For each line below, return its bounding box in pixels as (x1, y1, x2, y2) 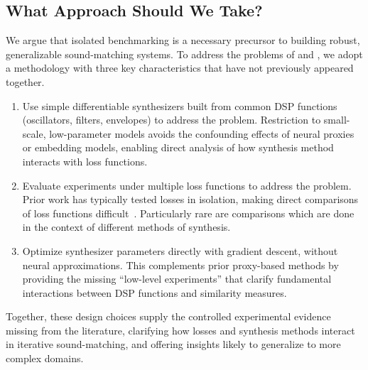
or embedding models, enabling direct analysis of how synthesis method (22, 140, 334, 155)
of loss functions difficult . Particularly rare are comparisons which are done (22, 205, 355, 220)
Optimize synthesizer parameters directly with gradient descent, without (22, 243, 338, 258)
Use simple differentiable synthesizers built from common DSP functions (22, 98, 337, 113)
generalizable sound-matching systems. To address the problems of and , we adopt (6, 46, 363, 61)
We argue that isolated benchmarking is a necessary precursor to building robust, (6, 33, 360, 48)
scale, (22, 126, 46, 141)
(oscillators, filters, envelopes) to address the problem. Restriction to (22, 112, 321, 127)
